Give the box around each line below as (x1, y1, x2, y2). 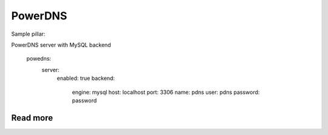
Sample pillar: (11, 30, 46, 38)
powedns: (26, 55, 52, 62)
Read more (11, 113, 53, 123)
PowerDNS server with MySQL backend (11, 41, 112, 48)
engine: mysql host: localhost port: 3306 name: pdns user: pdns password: (72, 88, 260, 96)
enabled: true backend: (56, 74, 115, 82)
